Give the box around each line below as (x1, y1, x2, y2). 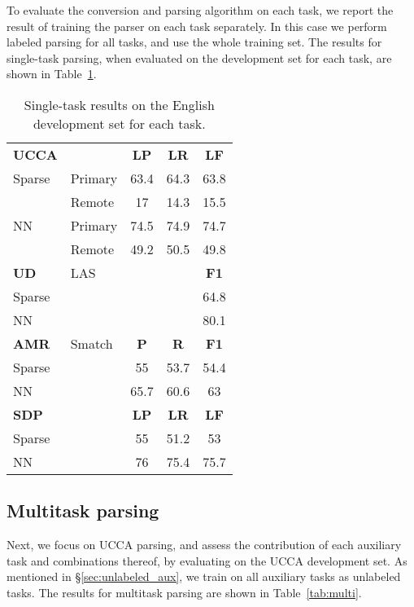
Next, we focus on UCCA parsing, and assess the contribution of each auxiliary (7, 536, 402, 553)
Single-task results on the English (24, 95, 215, 114)
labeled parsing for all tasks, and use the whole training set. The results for (7, 33, 382, 51)
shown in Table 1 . (7, 65, 97, 82)
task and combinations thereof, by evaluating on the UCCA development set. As (7, 552, 407, 569)
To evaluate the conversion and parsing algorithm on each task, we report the (7, 2, 394, 18)
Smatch (70, 333, 113, 353)
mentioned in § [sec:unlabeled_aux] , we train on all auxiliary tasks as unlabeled (7, 568, 401, 585)
